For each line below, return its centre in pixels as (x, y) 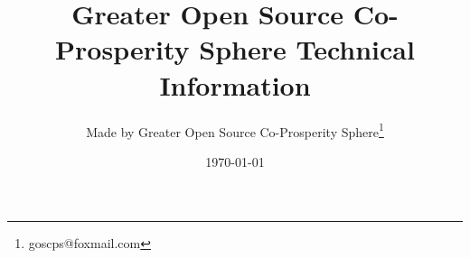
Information (235, 84)
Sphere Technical (307, 49)
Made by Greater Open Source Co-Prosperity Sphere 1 (235, 130)
